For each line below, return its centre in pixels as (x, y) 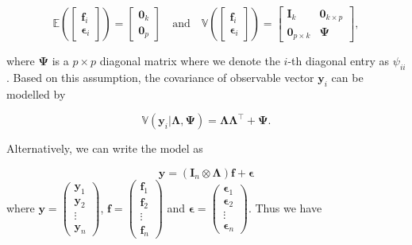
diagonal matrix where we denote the (190, 60)
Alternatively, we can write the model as (105, 148)
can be (347, 77)
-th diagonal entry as (339, 60)
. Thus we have (285, 207)
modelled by (36, 93)
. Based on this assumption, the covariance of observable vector (160, 77)
